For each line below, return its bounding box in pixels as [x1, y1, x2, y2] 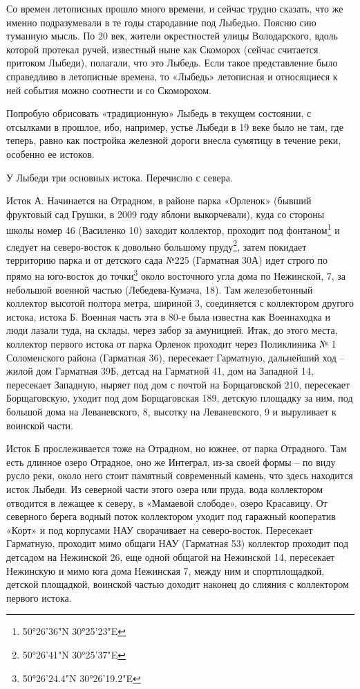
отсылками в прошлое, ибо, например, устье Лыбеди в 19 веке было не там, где [6, 119, 343, 134]
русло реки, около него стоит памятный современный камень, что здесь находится [6, 468, 353, 483]
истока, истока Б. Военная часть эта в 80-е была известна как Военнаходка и [6, 309, 330, 323]
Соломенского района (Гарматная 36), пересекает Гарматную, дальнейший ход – [6, 350, 345, 364]
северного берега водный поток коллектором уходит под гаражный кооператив [6, 509, 336, 524]
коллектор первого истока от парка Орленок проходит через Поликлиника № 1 [6, 337, 337, 351]
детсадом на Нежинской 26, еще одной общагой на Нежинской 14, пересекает [6, 549, 335, 564]
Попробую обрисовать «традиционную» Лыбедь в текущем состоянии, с [6, 106, 312, 120]
